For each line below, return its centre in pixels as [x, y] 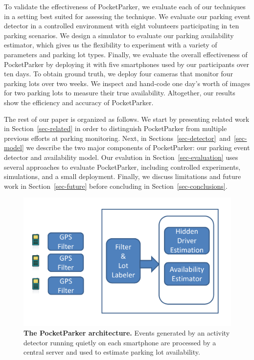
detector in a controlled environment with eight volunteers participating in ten [122, 26]
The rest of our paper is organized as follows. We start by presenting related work [127, 119]
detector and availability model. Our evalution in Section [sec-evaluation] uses [121, 157]
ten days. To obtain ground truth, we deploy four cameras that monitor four [118, 74]
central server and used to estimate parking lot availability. [112, 352]
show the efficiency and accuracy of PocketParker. [79, 102]
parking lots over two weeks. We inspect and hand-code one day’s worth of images [127, 83]
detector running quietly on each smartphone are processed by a [120, 342]
